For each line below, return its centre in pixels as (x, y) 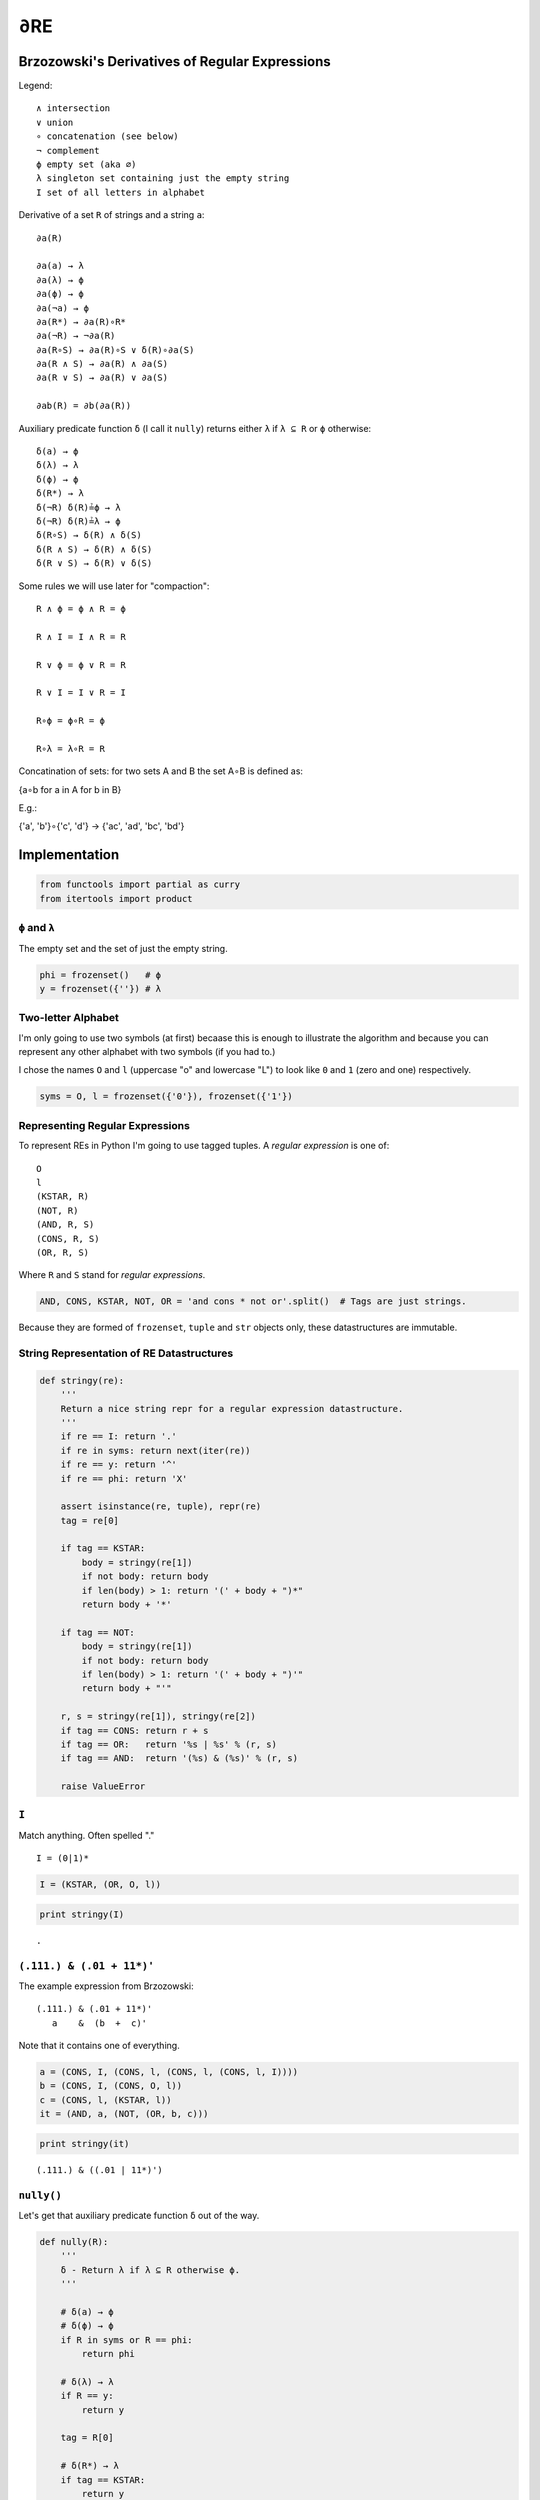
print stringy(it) (84, 2143)
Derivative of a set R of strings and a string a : (111, 215)
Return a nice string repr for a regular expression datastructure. (232, 1408)
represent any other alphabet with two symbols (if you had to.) (147, 1052)
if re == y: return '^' (118, 1464)
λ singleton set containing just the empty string (163, 178)
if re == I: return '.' (118, 1436)
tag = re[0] (90, 1520)
